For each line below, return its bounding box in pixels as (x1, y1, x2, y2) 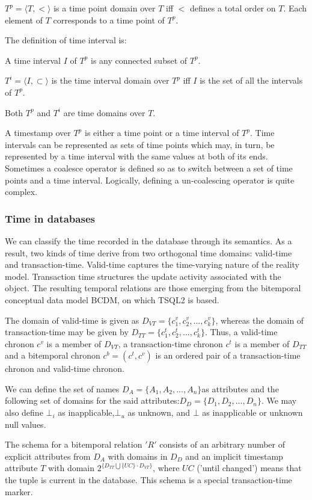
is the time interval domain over (51, 74, 170, 87)
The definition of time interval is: (5, 34, 127, 46)
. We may (261, 394, 297, 407)
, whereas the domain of (215, 313, 304, 326)
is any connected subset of (90, 54, 188, 66)
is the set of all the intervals (200, 74, 303, 87)
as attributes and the (201, 382, 279, 395)
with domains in (108, 449, 168, 462)
